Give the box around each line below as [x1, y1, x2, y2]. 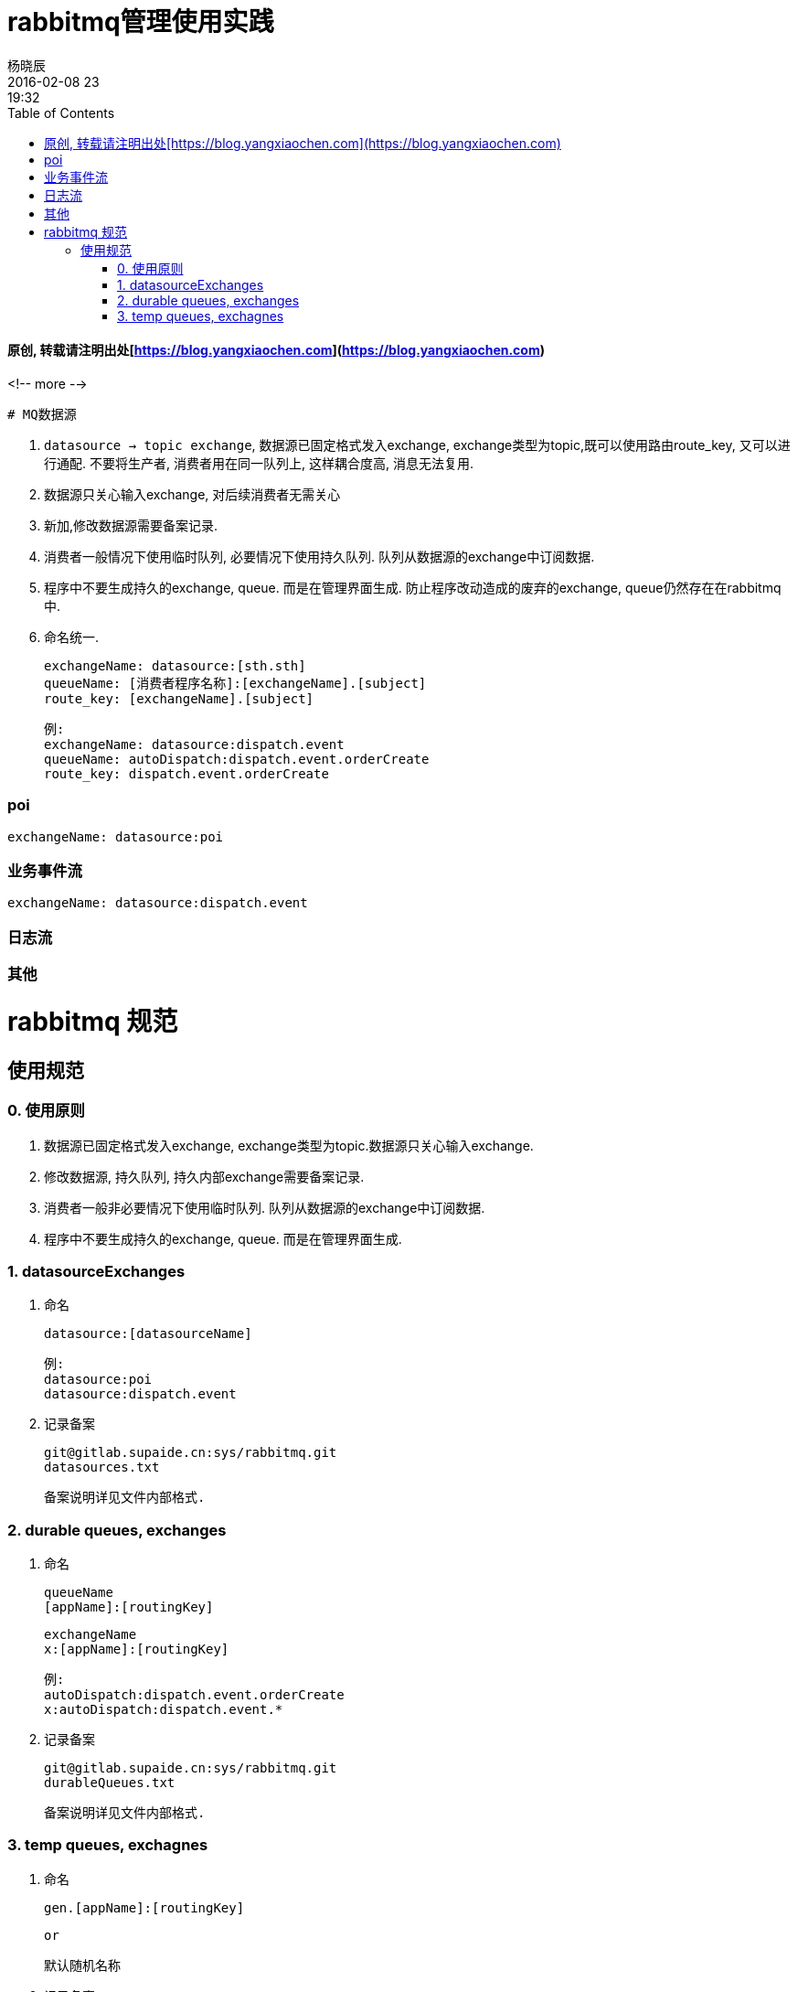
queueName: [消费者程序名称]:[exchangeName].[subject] [44, 675, 427, 691]
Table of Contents [7, 104, 115, 121]
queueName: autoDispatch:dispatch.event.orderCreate [44, 751, 430, 766]
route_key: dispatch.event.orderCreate [44, 766, 329, 781]
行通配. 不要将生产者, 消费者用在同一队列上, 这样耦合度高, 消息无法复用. [44, 455, 473, 471]
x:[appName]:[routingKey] [44, 1642, 229, 1657]
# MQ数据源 [7, 406, 77, 422]
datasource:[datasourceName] [44, 1326, 252, 1342]
